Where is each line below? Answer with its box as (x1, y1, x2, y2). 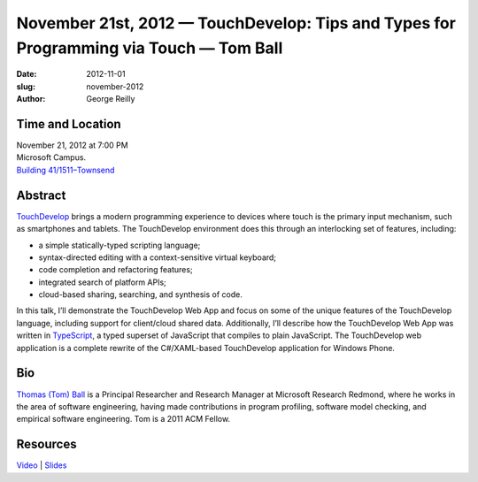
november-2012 (86, 80, 144, 92)
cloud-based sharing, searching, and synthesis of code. (38, 289, 243, 300)
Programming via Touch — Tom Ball (16, 38, 283, 57)
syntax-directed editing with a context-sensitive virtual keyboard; (38, 252, 277, 263)
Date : (16, 69, 37, 80)
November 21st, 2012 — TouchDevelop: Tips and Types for (16, 13, 456, 33)
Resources (16, 437, 77, 452)
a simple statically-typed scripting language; (38, 240, 201, 250)
